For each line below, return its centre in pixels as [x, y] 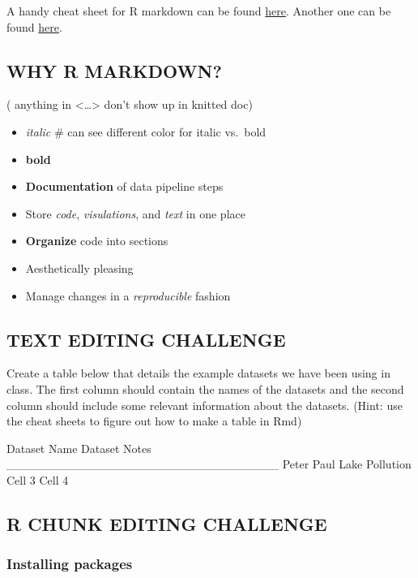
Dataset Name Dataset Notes [79, 448]
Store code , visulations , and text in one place [135, 213]
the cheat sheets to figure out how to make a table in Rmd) [154, 421]
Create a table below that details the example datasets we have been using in [198, 373]
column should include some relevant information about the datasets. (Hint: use [205, 405]
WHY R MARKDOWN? [114, 70]
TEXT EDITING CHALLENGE [146, 339]
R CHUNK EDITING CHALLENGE [167, 523]
